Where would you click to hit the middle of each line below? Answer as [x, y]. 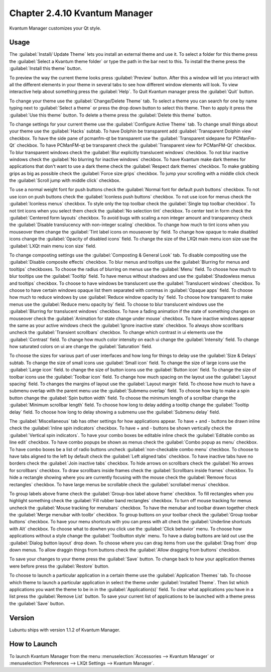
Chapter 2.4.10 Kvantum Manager [81, 13]
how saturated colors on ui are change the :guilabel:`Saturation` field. [81, 347]
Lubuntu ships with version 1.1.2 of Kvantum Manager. [65, 630]
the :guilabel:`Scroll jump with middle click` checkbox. [65, 180]
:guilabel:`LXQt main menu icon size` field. [53, 246]
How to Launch [33, 644]
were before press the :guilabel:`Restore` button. [59, 566]
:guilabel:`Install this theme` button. [46, 68]
